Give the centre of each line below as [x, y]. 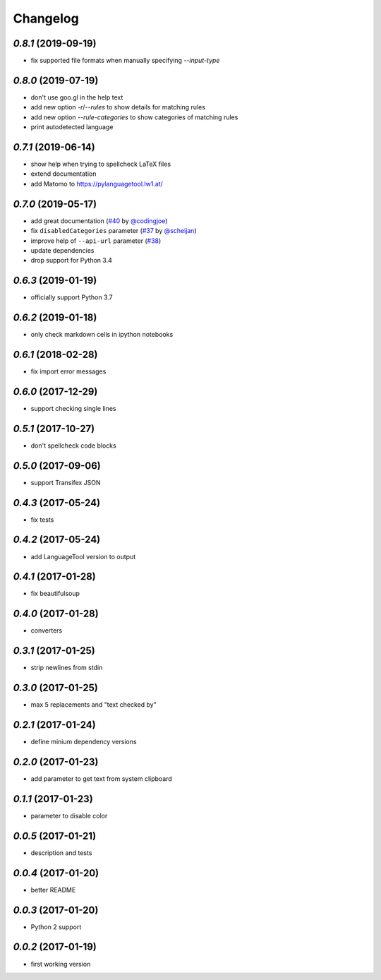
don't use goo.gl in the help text [77, 97]
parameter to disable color [69, 815]
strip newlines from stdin [67, 668]
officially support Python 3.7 [72, 297]
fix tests [42, 520]
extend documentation [64, 174]
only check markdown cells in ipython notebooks [102, 335]
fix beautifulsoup [55, 594]
